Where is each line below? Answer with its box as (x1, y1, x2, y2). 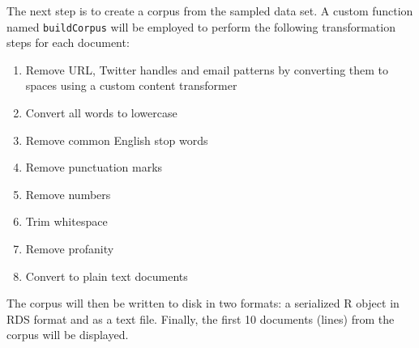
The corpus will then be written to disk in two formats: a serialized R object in (6, 295, 400, 312)
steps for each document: (6, 34, 130, 51)
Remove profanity (25, 240, 114, 257)
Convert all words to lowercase (25, 104, 177, 121)
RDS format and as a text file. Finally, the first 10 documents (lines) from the (6, 310, 395, 327)
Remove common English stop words (25, 131, 208, 148)
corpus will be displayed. (6, 326, 129, 343)
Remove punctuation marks (25, 159, 163, 176)
